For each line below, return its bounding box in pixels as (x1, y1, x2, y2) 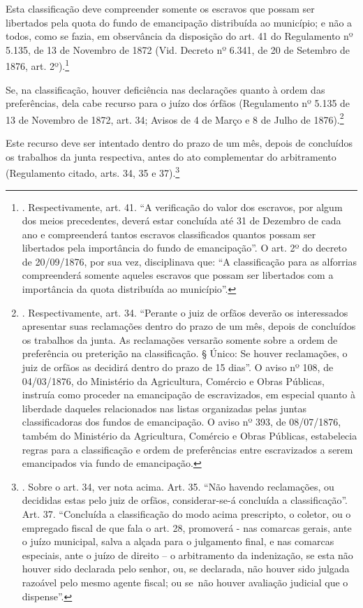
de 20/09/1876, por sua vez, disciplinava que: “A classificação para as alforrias (22, 254, 357, 268)
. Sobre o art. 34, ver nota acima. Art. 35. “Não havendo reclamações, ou (22, 479, 334, 493)
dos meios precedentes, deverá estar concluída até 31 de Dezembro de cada (22, 213, 341, 228)
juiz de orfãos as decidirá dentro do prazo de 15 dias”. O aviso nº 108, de (22, 360, 334, 375)
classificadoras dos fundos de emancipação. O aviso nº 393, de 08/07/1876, (22, 414, 341, 429)
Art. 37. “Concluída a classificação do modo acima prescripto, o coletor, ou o (22, 506, 351, 521)
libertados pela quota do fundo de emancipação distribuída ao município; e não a (6, 15, 353, 29)
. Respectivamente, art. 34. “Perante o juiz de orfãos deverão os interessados (22, 305, 348, 319)
